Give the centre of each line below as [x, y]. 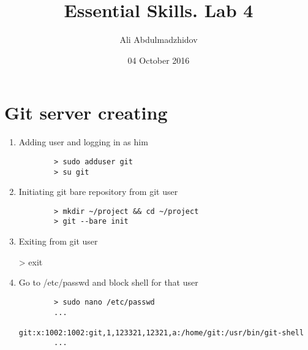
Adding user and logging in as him [83, 142]
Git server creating [86, 112]
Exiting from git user [58, 241]
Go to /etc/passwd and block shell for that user [108, 282]
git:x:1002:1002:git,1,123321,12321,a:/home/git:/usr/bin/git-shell [161, 333]
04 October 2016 [159, 60]
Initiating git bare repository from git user [98, 192]
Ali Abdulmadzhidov [159, 40]
